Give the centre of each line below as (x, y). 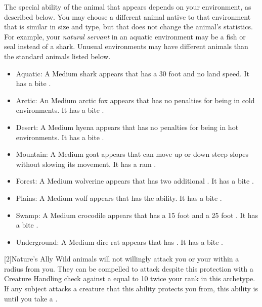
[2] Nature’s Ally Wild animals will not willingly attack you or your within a (122, 259)
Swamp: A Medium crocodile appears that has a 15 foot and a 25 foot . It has (137, 215)
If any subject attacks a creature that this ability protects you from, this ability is (131, 289)
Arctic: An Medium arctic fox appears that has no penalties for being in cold (135, 100)
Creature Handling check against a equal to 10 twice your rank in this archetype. (130, 278)
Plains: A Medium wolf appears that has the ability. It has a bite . (119, 198)
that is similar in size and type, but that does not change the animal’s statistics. (128, 27)
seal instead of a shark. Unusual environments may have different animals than (126, 46)
